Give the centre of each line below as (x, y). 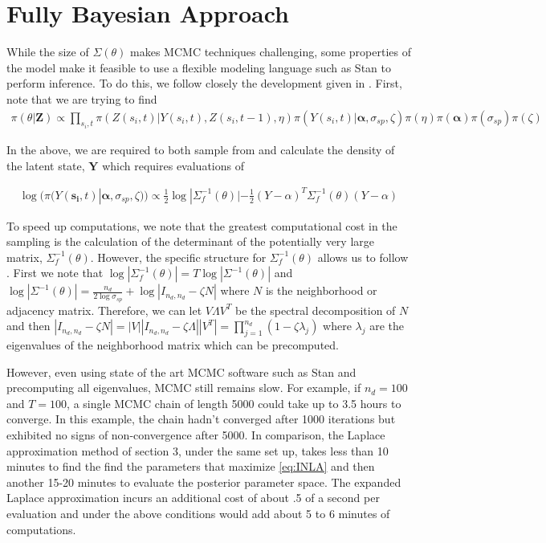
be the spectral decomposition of (316, 310)
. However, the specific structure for (178, 257)
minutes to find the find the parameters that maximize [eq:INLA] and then (191, 466)
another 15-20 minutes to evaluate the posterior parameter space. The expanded (204, 482)
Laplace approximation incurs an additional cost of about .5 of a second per (193, 498)
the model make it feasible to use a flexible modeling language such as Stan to (199, 67)
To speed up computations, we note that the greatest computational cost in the (202, 225)
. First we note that (55, 273)
